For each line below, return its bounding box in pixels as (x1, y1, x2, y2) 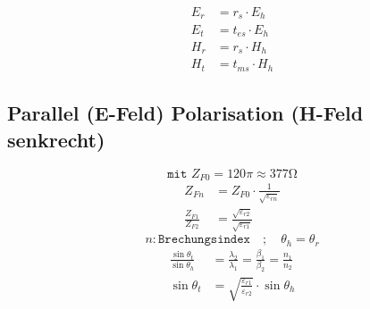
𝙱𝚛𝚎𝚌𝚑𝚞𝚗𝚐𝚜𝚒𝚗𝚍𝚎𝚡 (158, 233, 250, 246)
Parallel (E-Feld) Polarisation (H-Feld (7, 99, 364, 127)
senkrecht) (7, 125, 105, 153)
